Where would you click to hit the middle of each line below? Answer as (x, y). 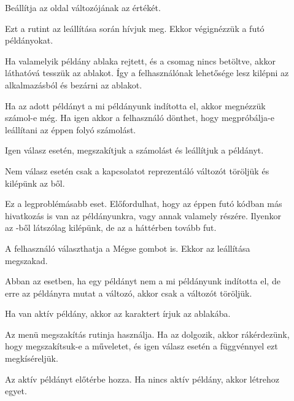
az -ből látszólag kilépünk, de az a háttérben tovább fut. (111, 228)
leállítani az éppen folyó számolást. (71, 129)
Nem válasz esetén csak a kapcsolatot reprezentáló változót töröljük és (137, 170)
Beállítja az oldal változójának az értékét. (83, 7)
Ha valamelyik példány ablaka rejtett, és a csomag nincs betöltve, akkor (140, 60)
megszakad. (26, 260)
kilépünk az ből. (35, 183)
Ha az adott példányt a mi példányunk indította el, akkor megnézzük (135, 105)
